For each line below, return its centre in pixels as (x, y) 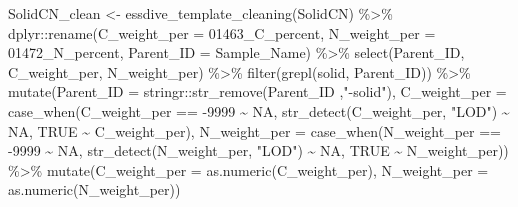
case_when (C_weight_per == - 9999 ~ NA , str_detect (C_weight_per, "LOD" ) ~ (259, 110)
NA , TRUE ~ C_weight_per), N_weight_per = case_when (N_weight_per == (254, 130)
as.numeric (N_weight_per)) (94, 189)
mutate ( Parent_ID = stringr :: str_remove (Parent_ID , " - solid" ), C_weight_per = (257, 91)
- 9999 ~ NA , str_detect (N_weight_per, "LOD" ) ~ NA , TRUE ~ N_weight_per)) (258, 150)
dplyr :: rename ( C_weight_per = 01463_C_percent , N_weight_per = (222, 32)
